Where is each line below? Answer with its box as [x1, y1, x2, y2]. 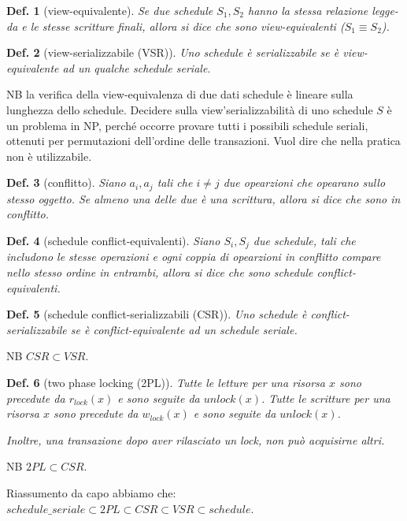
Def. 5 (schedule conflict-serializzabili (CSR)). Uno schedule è [6, 306, 307, 322]
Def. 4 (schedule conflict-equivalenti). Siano [6, 232, 220, 248]
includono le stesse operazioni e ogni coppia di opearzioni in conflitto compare [6, 248, 381, 265]
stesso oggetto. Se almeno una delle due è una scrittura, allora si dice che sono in [6, 190, 401, 207]
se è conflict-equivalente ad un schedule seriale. [70, 321, 298, 337]
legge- [372, 2, 398, 18]
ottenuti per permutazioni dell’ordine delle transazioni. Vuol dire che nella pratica [6, 132, 401, 149]
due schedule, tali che [253, 232, 356, 248]
